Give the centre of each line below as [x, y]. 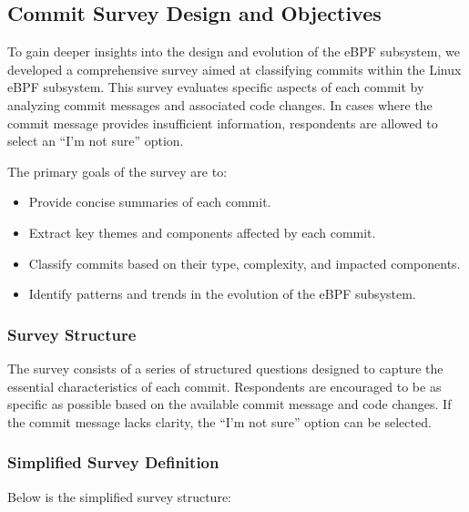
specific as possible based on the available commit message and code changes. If [229, 404]
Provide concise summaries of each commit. [150, 202]
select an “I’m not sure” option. [96, 141]
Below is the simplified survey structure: [119, 496]
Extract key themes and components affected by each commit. [202, 232]
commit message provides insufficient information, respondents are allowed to [223, 123]
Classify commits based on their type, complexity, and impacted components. [245, 263]
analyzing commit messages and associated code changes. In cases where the [220, 104]
